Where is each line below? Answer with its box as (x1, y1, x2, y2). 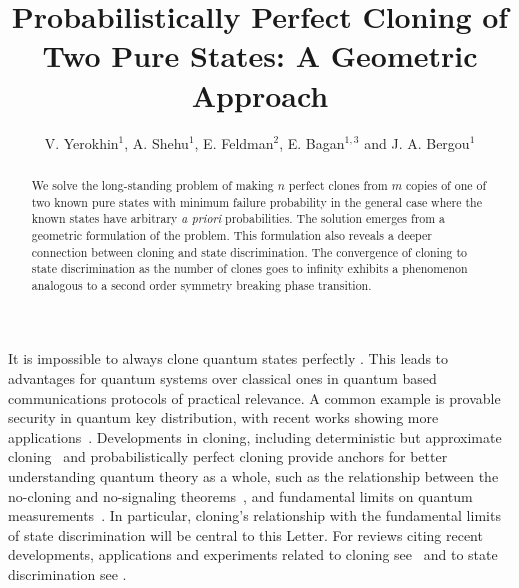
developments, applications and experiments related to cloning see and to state (8, 544, 498, 565)
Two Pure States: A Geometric (42, 35, 478, 76)
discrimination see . (8, 564, 127, 585)
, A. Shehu (124, 132, 189, 153)
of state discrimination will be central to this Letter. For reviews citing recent (8, 524, 483, 545)
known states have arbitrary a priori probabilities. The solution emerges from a (31, 210, 446, 227)
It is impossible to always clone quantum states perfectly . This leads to (8, 348, 449, 369)
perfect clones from (288, 176, 388, 193)
